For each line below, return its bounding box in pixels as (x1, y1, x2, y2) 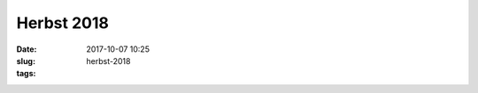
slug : (16, 55, 35, 66)
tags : (16, 68, 36, 79)
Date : (16, 44, 37, 54)
